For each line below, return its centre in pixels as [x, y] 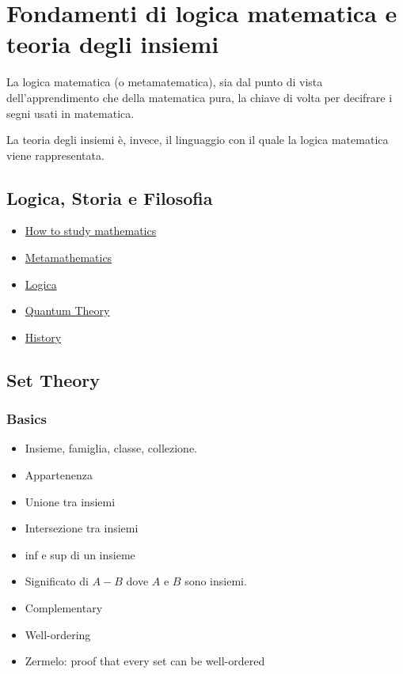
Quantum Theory [67, 310]
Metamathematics [68, 257]
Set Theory [53, 379]
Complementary [64, 608]
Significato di [57, 581]
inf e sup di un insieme [80, 554]
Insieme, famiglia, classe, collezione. [111, 448]
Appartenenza [59, 475]
